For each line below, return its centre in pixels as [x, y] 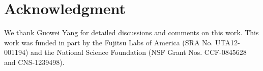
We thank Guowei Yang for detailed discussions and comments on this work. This [131, 32]
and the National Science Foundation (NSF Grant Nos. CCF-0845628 [139, 52]
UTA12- [228, 42]
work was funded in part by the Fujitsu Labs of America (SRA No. [109, 42]
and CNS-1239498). [34, 62]
